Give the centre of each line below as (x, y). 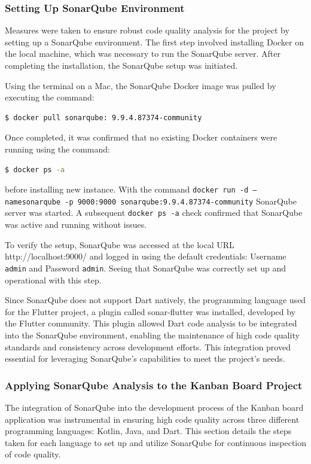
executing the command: (50, 97)
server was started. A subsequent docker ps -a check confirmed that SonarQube (154, 213)
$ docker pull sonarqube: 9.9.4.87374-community (103, 117)
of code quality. (33, 454)
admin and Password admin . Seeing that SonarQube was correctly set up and (146, 268)
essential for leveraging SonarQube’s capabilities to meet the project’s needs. (145, 358)
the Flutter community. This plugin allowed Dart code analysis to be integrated (151, 323)
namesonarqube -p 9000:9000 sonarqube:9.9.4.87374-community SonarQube (151, 201)
